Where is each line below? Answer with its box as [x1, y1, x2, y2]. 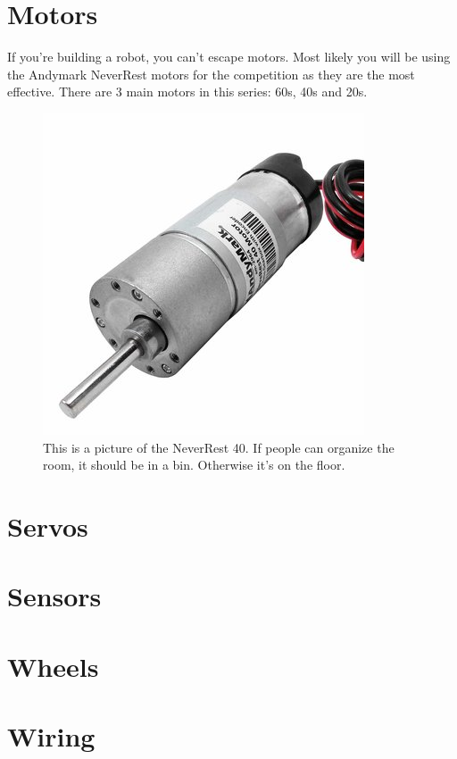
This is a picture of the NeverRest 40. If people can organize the [43, 438, 395, 456]
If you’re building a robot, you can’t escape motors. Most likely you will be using [7, 47, 451, 66]
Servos [7, 507, 88, 544]
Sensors [7, 578, 102, 614]
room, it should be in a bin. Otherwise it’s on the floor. [43, 455, 345, 474]
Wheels [7, 647, 99, 684]
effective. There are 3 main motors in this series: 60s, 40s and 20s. [7, 82, 368, 101]
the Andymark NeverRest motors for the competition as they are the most [7, 64, 415, 83]
